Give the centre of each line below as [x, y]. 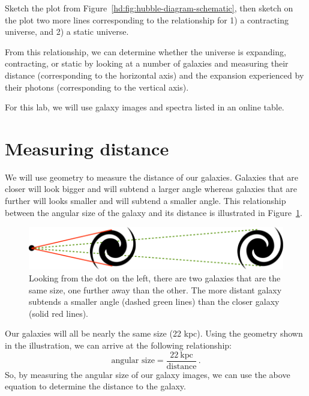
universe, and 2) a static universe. [67, 31]
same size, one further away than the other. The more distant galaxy [155, 289]
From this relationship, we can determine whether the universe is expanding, [145, 51]
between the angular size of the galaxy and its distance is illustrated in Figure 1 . [154, 212]
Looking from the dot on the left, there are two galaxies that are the [155, 277]
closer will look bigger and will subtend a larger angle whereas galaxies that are [151, 189]
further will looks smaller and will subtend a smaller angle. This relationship [145, 201]
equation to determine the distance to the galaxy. [95, 386]
